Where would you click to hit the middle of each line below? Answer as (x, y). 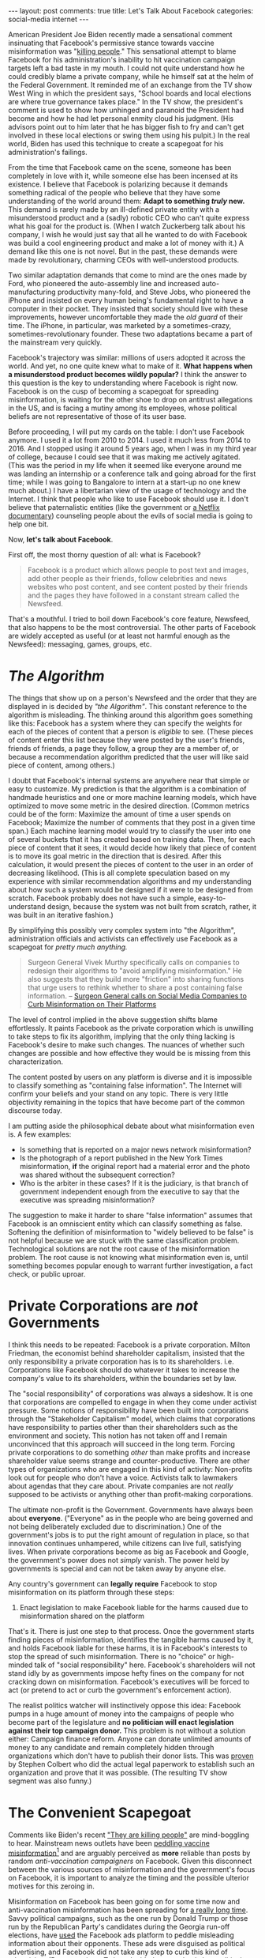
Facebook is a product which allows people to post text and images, (138, 570)
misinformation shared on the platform (82, 1616)
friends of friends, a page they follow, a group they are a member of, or (123, 748)
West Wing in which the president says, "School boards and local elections (130, 93)
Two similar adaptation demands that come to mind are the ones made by (127, 275)
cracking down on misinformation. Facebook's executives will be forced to (129, 1681)
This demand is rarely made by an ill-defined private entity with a (114, 209)
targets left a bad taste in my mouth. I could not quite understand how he (127, 68)
